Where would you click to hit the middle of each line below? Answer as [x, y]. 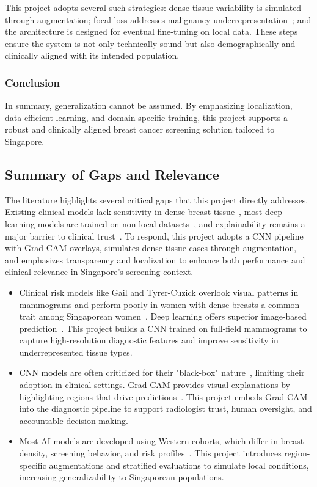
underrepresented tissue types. [76, 352]
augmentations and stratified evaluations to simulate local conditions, [179, 465]
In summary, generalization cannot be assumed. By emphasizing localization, [149, 105]
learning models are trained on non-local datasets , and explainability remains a [155, 223]
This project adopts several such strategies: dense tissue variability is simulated [153, 7]
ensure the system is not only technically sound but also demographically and [150, 43]
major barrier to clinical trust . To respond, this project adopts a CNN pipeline [154, 236]
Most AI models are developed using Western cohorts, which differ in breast [162, 441]
